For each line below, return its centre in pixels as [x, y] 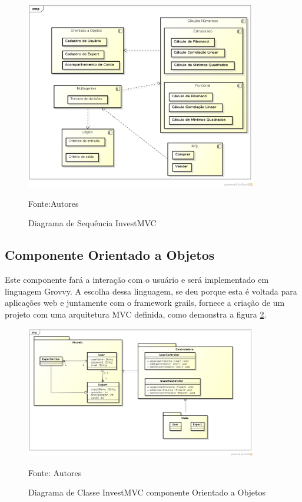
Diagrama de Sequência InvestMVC [92, 223]
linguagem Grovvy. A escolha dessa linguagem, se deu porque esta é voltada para [151, 291]
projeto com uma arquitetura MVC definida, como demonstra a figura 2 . [136, 314]
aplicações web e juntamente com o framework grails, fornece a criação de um [145, 303]
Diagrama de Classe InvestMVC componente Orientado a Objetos [147, 492]
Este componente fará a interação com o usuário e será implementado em [137, 280]
